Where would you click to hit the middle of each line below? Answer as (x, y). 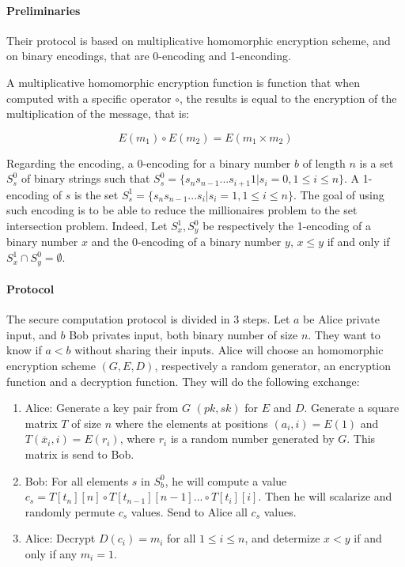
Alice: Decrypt (60, 538)
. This (361, 438)
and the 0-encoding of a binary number (186, 242)
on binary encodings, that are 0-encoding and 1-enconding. (149, 56)
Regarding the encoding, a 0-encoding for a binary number (149, 163)
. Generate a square (352, 408)
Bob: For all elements (77, 480)
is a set (377, 163)
